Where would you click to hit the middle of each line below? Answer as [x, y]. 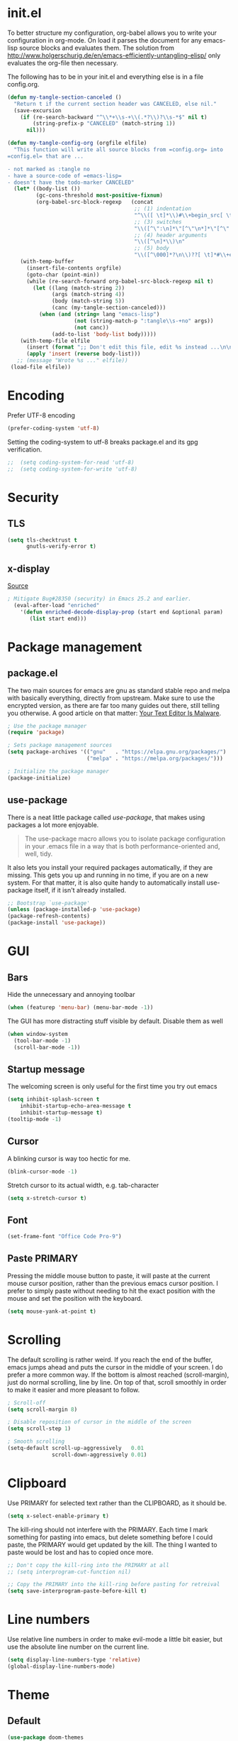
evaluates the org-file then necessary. [63, 62]
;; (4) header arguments [171, 235]
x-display [29, 568]
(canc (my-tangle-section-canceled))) [109, 308]
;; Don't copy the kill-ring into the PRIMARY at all [89, 1565]
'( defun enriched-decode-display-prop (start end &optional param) [121, 612]
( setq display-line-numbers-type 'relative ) [74, 1660]
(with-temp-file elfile [55, 341]
